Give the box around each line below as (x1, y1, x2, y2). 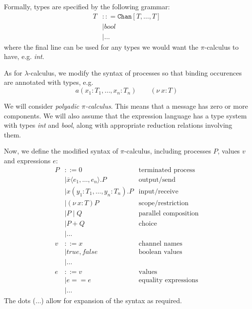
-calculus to (204, 41, 239, 52)
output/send (138, 176, 176, 183)
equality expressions (138, 276, 198, 284)
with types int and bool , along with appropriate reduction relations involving (4, 120, 233, 130)
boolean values (138, 248, 182, 255)
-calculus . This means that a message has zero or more (85, 101, 248, 111)
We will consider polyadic (4, 101, 79, 111)
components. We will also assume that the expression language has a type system (4, 110, 247, 120)
